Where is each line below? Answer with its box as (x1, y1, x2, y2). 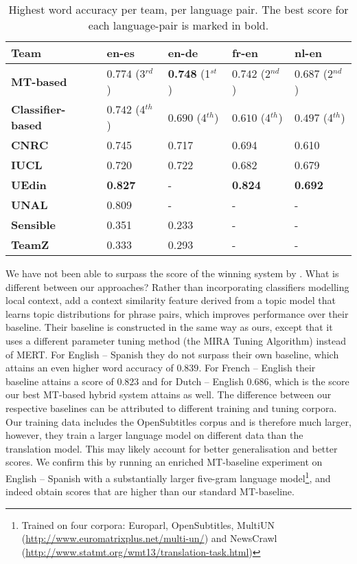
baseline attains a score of (5, 373, 114, 388)
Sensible (11, 217, 56, 232)
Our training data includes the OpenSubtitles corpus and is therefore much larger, (5, 414, 352, 429)
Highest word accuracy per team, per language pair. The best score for (8, 1, 349, 17)
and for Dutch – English (141, 373, 244, 388)
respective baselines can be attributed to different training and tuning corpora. (5, 400, 337, 415)
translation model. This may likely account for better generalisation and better (5, 441, 338, 455)
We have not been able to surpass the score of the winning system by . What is (5, 266, 339, 280)
